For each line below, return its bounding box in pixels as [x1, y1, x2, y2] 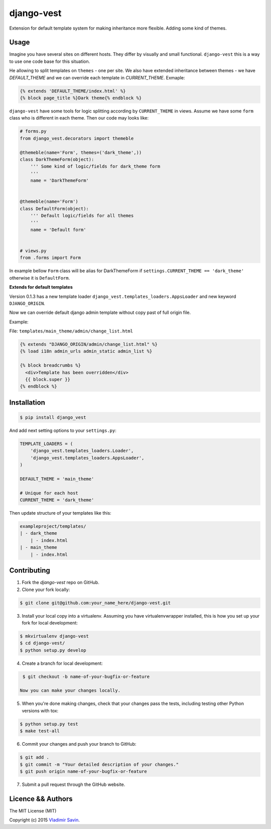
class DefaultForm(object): [20, 206, 89, 211]
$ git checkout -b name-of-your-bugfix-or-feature [23, 673, 150, 679]
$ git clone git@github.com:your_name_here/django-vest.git [20, 600, 171, 606]
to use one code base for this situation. [9, 58, 90, 64]
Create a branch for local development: [22, 660, 103, 666]
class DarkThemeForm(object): [20, 156, 94, 162]
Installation [9, 398, 45, 407]
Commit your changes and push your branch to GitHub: [22, 741, 137, 747]
